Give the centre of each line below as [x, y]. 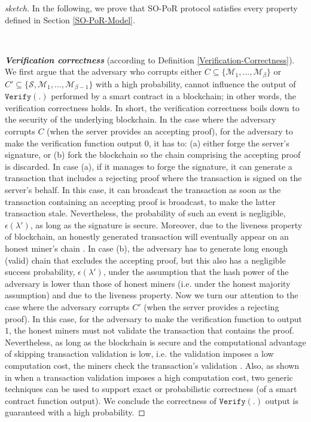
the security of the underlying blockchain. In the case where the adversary [141, 119]
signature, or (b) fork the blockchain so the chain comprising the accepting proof [153, 155]
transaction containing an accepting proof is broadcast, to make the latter [140, 201]
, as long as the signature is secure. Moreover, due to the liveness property [166, 224]
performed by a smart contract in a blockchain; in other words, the [174, 96]
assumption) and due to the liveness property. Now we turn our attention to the [152, 295]
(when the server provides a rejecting [211, 306]
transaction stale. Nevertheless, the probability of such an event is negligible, [145, 213]
